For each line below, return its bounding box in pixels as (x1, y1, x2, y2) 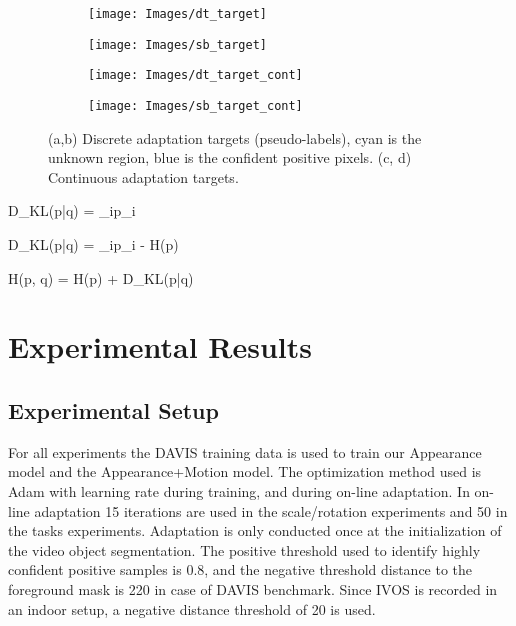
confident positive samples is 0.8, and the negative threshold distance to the (8, 559, 473, 580)
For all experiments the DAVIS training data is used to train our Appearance (8, 441, 482, 462)
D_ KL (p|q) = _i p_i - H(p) (8, 234, 179, 254)
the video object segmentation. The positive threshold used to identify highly (8, 539, 481, 560)
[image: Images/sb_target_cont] (88, 98, 303, 113)
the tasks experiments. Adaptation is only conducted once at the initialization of (8, 520, 502, 541)
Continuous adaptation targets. (48, 166, 239, 187)
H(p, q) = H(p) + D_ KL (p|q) (8, 267, 194, 288)
